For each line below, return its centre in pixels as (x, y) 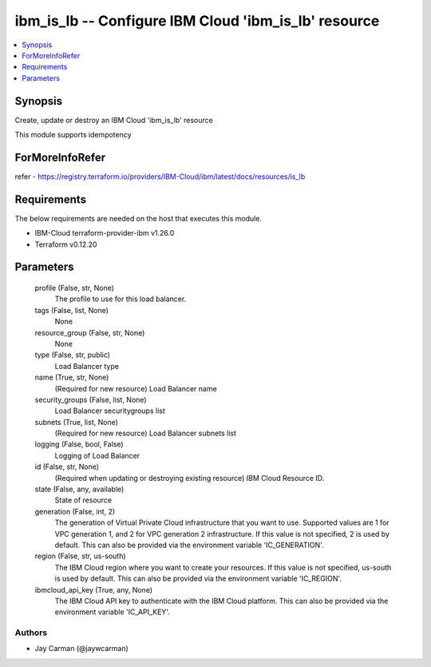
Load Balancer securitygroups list (110, 411)
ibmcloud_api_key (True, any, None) (94, 590)
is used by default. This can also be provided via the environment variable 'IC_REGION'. (198, 578)
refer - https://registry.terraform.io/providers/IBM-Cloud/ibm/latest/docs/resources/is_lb (160, 177)
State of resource (83, 500)
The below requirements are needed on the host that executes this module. (138, 218)
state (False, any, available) (79, 489)
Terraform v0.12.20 (66, 244)
